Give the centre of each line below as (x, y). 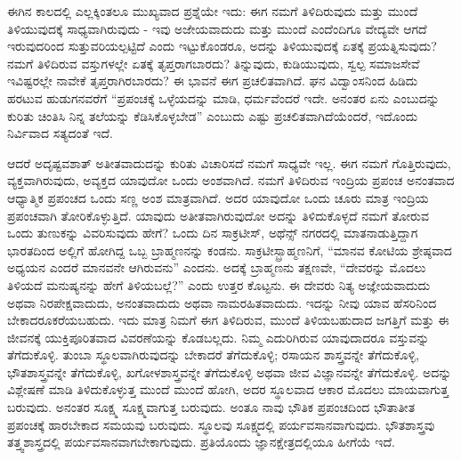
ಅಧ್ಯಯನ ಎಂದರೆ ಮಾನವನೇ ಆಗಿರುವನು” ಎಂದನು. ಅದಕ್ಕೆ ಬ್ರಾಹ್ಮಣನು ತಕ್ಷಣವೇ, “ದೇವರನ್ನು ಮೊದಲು (217, 267)
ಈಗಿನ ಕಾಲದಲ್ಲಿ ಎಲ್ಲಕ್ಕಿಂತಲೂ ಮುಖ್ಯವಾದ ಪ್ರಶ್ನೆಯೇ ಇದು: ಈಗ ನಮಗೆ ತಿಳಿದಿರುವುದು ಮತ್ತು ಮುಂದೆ (213, 11)
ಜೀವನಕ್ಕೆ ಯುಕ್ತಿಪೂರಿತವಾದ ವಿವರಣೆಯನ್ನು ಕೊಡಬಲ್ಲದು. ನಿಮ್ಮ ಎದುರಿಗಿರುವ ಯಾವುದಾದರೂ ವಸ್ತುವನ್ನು (218, 337)
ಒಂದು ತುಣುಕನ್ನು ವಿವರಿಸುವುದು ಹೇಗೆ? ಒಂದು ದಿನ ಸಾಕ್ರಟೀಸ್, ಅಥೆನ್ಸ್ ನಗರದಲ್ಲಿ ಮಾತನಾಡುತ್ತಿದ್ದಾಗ (213, 233)
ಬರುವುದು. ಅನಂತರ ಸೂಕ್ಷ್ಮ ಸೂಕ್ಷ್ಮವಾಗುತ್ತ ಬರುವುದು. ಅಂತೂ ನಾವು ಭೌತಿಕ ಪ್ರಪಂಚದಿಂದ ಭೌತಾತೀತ (211, 407)
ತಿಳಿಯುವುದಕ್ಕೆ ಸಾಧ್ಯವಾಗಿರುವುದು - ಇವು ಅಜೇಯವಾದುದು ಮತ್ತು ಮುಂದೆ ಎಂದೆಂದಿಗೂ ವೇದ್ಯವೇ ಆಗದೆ (217, 28)
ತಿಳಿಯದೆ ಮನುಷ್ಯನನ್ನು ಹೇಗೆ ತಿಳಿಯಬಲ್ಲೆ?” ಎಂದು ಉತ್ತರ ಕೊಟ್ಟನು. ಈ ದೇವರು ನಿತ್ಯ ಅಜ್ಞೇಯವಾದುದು (219, 284)
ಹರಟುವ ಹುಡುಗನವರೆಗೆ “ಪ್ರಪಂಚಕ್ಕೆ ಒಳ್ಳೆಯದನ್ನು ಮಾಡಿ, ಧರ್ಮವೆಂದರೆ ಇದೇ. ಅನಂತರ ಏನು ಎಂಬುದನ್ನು (223, 97)
